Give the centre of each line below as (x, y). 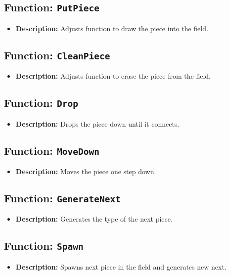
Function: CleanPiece (57, 55)
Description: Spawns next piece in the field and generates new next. (121, 266)
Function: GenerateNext (63, 198)
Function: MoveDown (52, 150)
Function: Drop (41, 103)
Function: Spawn (44, 246)
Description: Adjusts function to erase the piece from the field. (113, 76)
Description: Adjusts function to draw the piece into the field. (112, 28)
